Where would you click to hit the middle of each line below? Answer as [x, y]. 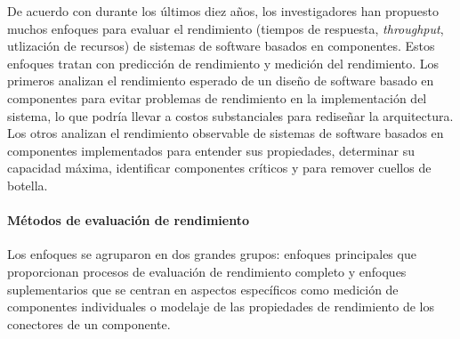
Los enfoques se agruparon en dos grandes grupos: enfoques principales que [212, 254]
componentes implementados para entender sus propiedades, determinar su [211, 150]
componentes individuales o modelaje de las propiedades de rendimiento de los [221, 307]
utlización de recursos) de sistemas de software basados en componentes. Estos [221, 46]
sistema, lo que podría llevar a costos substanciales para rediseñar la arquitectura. [230, 115]
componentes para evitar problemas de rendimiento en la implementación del [217, 97]
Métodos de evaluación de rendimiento [128, 220]
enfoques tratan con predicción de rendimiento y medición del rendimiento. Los [223, 63]
